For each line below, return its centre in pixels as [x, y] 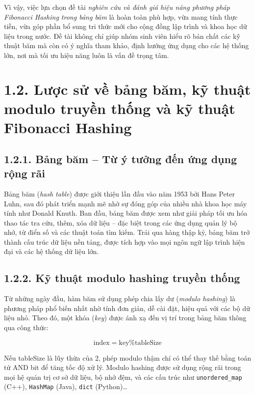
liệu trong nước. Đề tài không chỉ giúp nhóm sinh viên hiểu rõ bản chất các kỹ [122, 36]
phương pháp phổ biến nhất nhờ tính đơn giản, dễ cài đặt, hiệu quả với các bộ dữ [127, 308]
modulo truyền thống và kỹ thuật [120, 108]
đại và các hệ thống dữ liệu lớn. [51, 251]
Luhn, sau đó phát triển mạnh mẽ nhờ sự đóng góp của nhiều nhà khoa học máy [126, 203]
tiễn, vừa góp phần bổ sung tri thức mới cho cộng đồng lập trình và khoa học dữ [126, 26]
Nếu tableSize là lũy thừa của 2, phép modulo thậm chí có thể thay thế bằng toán [128, 357]
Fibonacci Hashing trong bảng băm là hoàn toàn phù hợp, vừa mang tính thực [121, 16]
